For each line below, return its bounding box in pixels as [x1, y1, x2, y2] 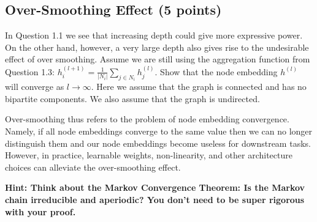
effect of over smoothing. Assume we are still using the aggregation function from [5, 53, 310, 65]
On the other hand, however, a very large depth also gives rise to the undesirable [5, 40, 309, 53]
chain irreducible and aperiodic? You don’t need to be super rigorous [5, 193, 305, 205]
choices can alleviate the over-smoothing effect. [5, 160, 181, 173]
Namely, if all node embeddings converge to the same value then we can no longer [5, 125, 313, 138]
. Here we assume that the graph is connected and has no [91, 80, 307, 93]
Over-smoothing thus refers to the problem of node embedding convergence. [5, 113, 289, 125]
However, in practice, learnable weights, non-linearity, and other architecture [5, 149, 292, 161]
